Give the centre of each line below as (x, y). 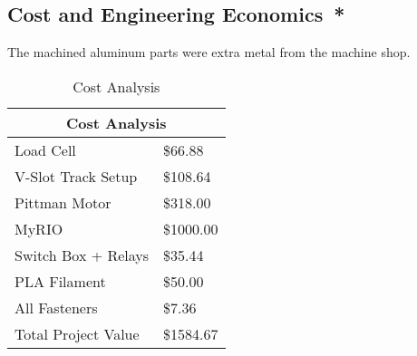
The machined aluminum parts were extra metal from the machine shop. (209, 52)
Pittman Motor (63, 202)
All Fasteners (56, 307)
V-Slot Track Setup (76, 176)
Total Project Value (77, 333)
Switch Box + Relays (82, 255)
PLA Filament (60, 281)
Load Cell (45, 149)
